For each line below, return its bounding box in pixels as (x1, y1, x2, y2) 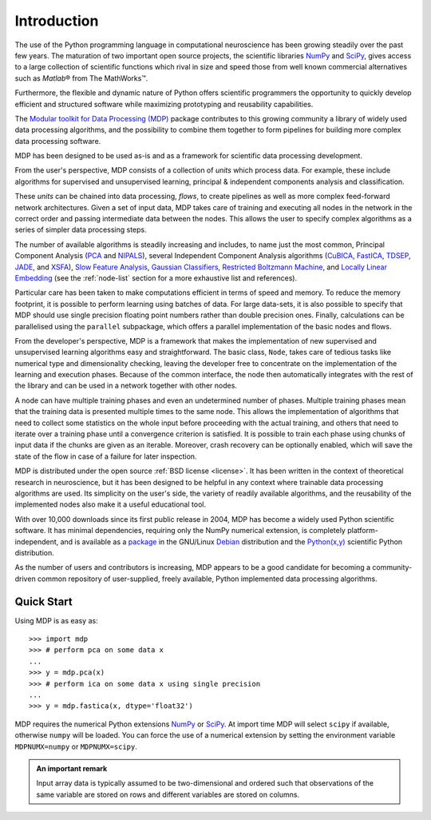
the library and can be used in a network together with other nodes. (14, 380, 237, 391)
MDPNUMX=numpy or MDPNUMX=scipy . (14, 742, 137, 751)
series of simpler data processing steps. (14, 225, 147, 235)
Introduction (14, 12, 99, 30)
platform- (347, 526, 378, 535)
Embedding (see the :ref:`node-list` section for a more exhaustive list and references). (14, 273, 298, 283)
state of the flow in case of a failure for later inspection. (14, 452, 197, 461)
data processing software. (14, 136, 101, 145)
